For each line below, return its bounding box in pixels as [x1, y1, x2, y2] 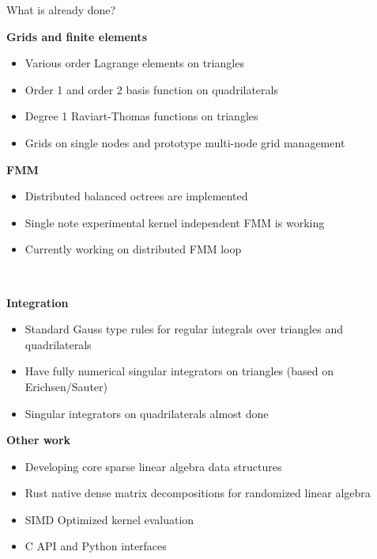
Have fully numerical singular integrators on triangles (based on [25, 363, 334, 379]
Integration [6, 294, 69, 310]
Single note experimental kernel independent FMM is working [25, 214, 325, 230]
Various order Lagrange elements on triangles [25, 55, 244, 71]
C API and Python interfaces [25, 538, 167, 554]
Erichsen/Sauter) [25, 378, 107, 394]
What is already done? [6, 2, 116, 17]
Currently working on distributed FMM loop [25, 241, 242, 257]
